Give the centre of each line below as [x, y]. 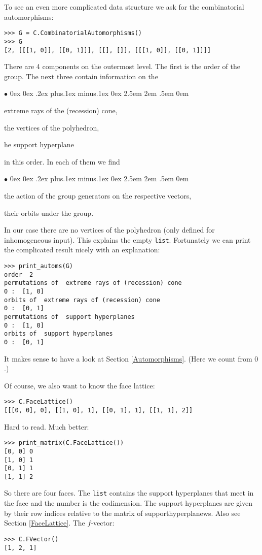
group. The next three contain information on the [81, 76]
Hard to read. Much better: [47, 426]
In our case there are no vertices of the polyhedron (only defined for [109, 230]
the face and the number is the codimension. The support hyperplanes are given [128, 503]
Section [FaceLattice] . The [45, 523]
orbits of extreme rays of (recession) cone [82, 300]
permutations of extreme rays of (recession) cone [93, 283]
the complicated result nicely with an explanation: [82, 250]
